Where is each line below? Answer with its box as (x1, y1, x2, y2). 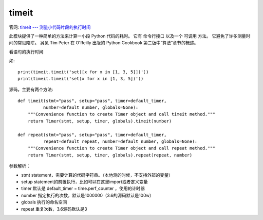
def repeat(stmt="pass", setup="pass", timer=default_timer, (18, 132, 167, 137)
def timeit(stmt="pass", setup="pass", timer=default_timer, (18, 98, 167, 103)
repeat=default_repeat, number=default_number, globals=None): (43, 139, 198, 144)
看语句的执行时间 (9, 49, 43, 54)
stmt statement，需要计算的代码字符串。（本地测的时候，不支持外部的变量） (21, 172, 173, 178)
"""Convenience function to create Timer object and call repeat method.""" (27, 146, 216, 151)
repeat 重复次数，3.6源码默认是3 (21, 206, 87, 212)
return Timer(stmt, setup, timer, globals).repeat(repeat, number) (27, 152, 192, 158)
